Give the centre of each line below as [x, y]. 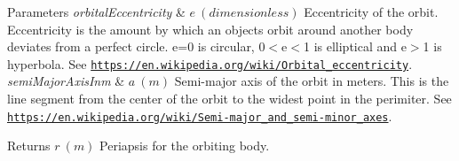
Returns [29, 146]
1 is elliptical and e [355, 46]
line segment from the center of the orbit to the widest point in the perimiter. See [229, 99]
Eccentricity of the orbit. [371, 11]
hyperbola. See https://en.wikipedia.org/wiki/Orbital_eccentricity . [210, 63]
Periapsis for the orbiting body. [185, 146]
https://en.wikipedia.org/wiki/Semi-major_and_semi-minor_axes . [200, 115]
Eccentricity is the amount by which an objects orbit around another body [210, 29]
